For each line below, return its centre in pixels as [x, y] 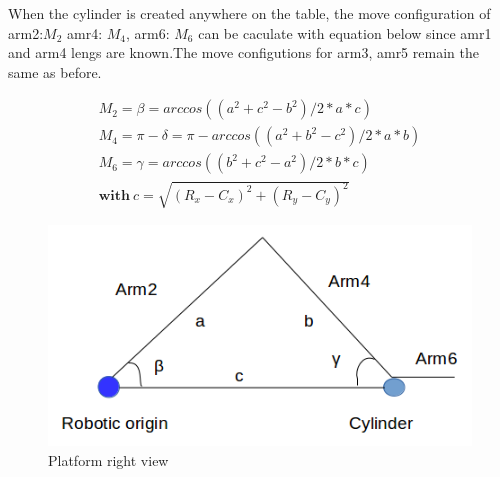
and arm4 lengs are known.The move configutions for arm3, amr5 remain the [243, 52]
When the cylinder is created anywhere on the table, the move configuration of [249, 13]
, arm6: [147, 32]
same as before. [55, 71]
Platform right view [108, 459]
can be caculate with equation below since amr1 [345, 32]
